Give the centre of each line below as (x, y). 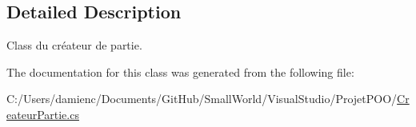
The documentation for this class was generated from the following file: (180, 71)
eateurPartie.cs (43, 114)
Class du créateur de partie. (74, 45)
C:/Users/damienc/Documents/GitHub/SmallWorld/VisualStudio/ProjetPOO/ (202, 99)
